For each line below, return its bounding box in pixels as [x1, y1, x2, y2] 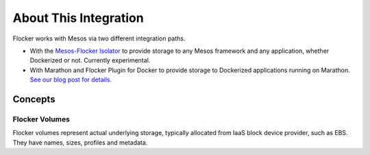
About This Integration [12, 10, 144, 25]
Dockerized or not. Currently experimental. [29, 56, 151, 64]
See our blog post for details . [29, 75, 112, 84]
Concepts [12, 93, 56, 105]
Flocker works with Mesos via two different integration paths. [12, 34, 186, 43]
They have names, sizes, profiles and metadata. [12, 138, 148, 147]
